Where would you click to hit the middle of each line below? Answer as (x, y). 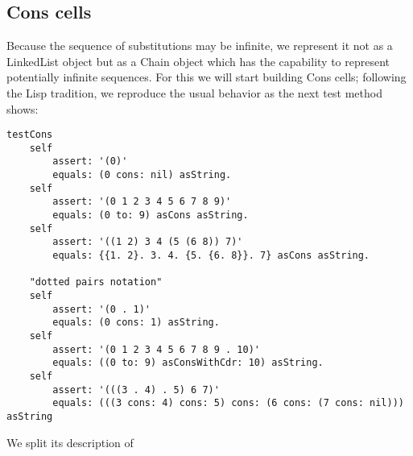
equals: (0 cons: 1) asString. (136, 323)
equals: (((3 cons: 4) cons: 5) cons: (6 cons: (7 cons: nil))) (228, 403)
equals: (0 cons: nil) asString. (142, 175)
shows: (23, 108)
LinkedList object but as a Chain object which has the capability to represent (198, 61)
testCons (30, 135)
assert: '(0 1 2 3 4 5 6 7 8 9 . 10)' (156, 349)
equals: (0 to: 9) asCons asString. (151, 216)
